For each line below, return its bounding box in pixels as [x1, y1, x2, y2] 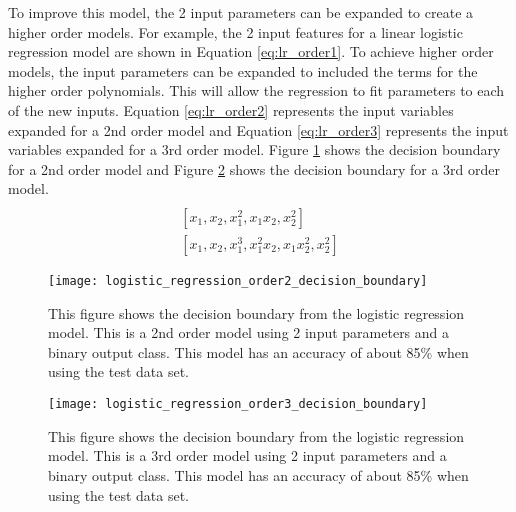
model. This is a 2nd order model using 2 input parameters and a [48, 322, 450, 343]
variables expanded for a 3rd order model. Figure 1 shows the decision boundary [8, 139, 501, 160]
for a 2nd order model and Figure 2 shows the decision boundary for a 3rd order [8, 158, 501, 179]
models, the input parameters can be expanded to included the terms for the [8, 60, 478, 81]
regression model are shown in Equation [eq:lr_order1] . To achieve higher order [8, 41, 494, 62]
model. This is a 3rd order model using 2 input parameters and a [48, 445, 447, 466]
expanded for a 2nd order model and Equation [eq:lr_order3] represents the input [8, 119, 509, 140]
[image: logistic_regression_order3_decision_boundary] [48, 397, 428, 412]
